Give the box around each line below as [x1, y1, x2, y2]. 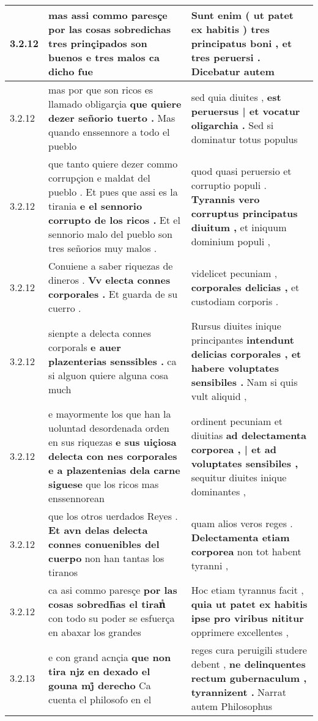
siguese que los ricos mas [48, 477, 159, 491]
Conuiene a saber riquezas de [48, 259, 173, 273]
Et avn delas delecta [48, 523, 148, 537]
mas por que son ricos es [48, 83, 153, 97]
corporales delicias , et [191, 279, 300, 294]
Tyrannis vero [191, 191, 260, 206]
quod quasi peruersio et [191, 163, 292, 178]
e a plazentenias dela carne [48, 463, 180, 477]
